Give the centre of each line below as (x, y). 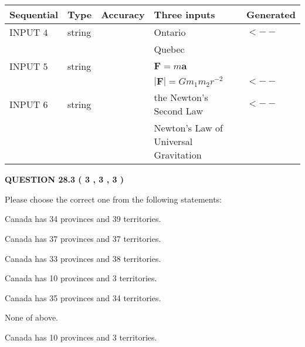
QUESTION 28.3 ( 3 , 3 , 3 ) (65, 179)
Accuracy (123, 14)
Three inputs (184, 14)
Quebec (169, 49)
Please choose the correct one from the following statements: (113, 199)
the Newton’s (181, 97)
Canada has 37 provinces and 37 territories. (83, 239)
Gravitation (178, 155)
